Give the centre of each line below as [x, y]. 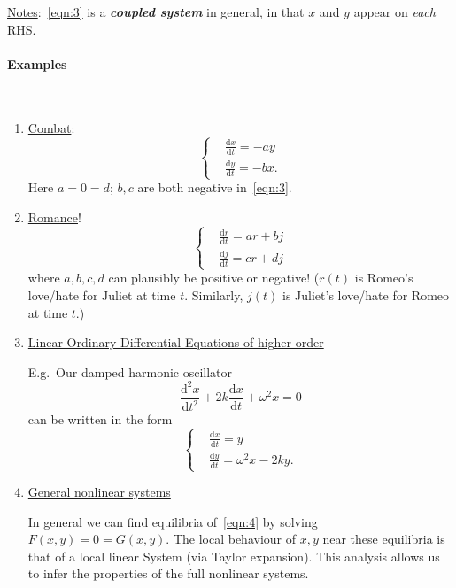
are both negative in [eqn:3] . [215, 187]
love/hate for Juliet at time [102, 295]
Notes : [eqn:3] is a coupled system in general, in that [156, 12]
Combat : [51, 127]
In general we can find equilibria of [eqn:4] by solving [173, 521]
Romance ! [54, 217]
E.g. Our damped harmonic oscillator [130, 371]
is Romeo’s [384, 278]
